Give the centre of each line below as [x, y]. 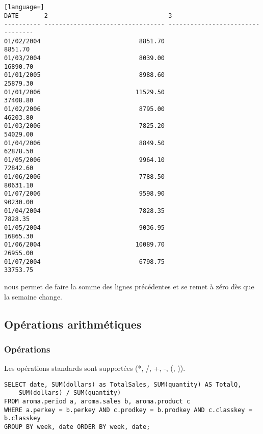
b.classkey [22, 418]
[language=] [24, 7]
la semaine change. [33, 296]
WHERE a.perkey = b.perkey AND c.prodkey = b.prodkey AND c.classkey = [128, 410]
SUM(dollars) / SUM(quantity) [70, 393]
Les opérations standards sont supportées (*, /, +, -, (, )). [95, 368]
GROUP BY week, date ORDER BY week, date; [77, 427]
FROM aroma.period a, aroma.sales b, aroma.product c [97, 402]
